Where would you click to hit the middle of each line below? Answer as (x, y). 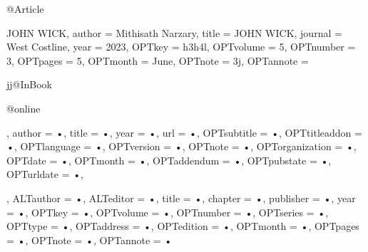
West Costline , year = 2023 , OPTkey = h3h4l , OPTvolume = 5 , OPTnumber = (181, 47)
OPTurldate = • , (45, 174)
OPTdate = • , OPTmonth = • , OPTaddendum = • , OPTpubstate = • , (169, 160)
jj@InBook (29, 84)
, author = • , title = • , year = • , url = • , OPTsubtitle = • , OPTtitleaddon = (184, 132)
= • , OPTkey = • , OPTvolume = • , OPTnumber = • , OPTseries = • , (168, 212)
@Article (25, 9)
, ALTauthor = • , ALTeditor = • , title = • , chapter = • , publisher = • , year (181, 198)
